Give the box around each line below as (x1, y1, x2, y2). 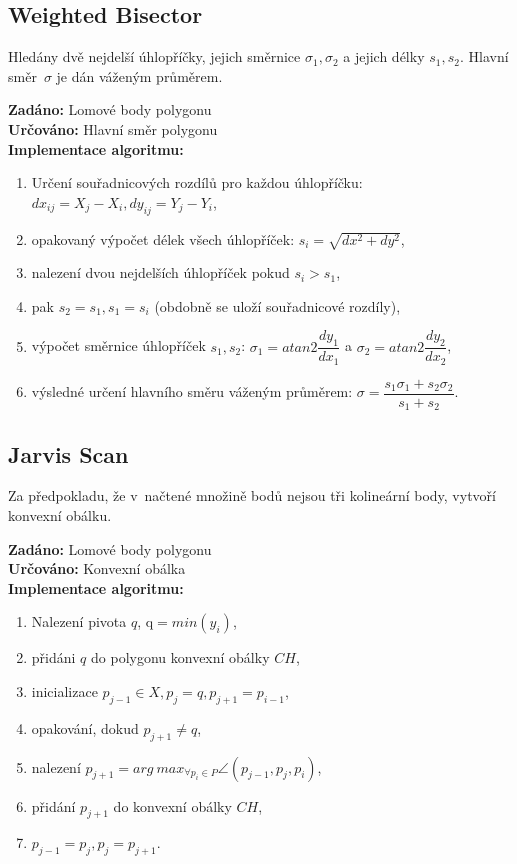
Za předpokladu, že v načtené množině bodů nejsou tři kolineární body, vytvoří (8, 485, 496, 506)
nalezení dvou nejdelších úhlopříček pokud (31, 262, 290, 283)
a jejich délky (343, 46, 425, 67)
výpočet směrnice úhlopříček (31, 335, 206, 356)
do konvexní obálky (113, 795, 232, 816)
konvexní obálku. (8, 505, 112, 526)
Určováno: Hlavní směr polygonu (8, 118, 218, 139)
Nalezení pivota (31, 611, 127, 632)
